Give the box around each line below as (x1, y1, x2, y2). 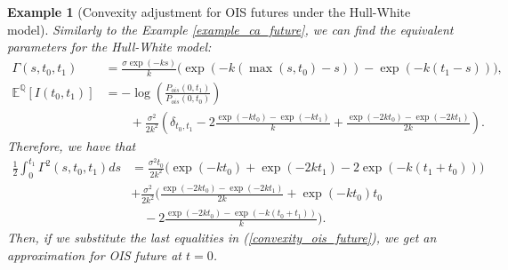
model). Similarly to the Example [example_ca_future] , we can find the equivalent (7, 20, 454, 38)
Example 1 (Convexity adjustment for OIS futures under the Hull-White (7, 3, 411, 20)
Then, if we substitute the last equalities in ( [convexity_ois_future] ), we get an (7, 228, 437, 247)
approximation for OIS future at (7, 245, 182, 264)
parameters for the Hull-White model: (7, 37, 212, 56)
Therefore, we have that (7, 137, 136, 155)
